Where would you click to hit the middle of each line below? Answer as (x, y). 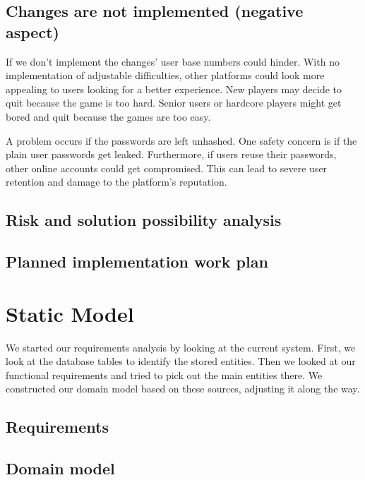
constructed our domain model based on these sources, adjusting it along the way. (183, 389)
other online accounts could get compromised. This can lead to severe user (167, 168)
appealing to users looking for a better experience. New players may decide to (174, 89)
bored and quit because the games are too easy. (108, 116)
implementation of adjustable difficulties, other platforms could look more (165, 75)
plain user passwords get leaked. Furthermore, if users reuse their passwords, (171, 154)
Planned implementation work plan (137, 262)
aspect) (32, 31)
